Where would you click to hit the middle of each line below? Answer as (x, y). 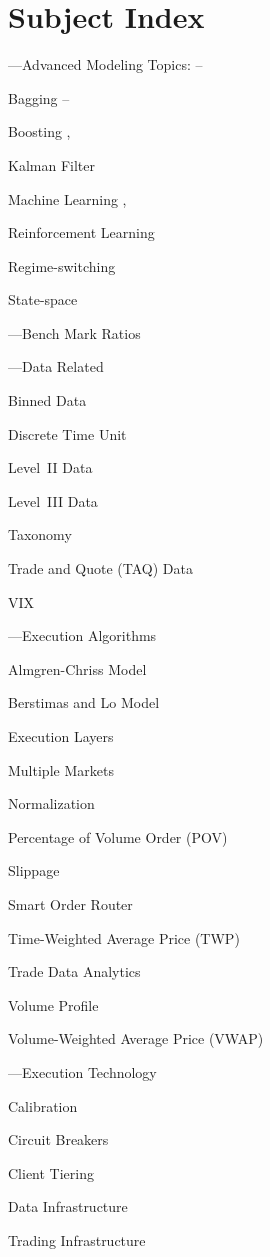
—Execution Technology (82, 1071)
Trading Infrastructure (77, 1239)
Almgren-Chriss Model (77, 668)
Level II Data (50, 467)
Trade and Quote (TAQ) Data (100, 568)
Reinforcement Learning (81, 232)
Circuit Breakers (58, 1139)
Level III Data (53, 500)
